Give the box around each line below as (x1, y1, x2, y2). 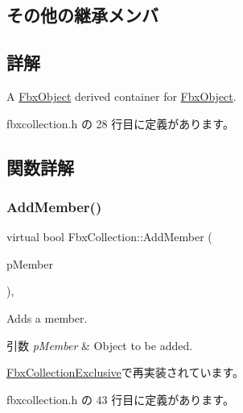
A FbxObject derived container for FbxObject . (6, 87, 237, 104)
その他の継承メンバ (6, 2, 159, 27)
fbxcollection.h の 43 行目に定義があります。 (6, 390, 234, 407)
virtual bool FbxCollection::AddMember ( (6, 228, 212, 245)
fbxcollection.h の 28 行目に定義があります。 (6, 115, 234, 131)
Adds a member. (6, 309, 88, 326)
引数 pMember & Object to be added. (6, 336, 193, 353)
